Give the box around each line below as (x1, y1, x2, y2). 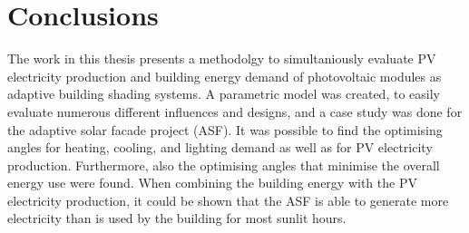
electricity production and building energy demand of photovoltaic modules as (7, 66, 442, 85)
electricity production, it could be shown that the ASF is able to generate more (7, 190, 449, 209)
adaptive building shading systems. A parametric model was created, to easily (7, 84, 440, 103)
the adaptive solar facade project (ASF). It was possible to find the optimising (7, 120, 443, 139)
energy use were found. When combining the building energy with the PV (7, 173, 417, 192)
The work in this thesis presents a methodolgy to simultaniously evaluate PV (7, 49, 436, 68)
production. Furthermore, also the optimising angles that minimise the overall (7, 155, 440, 174)
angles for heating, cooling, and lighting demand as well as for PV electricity (7, 138, 433, 157)
